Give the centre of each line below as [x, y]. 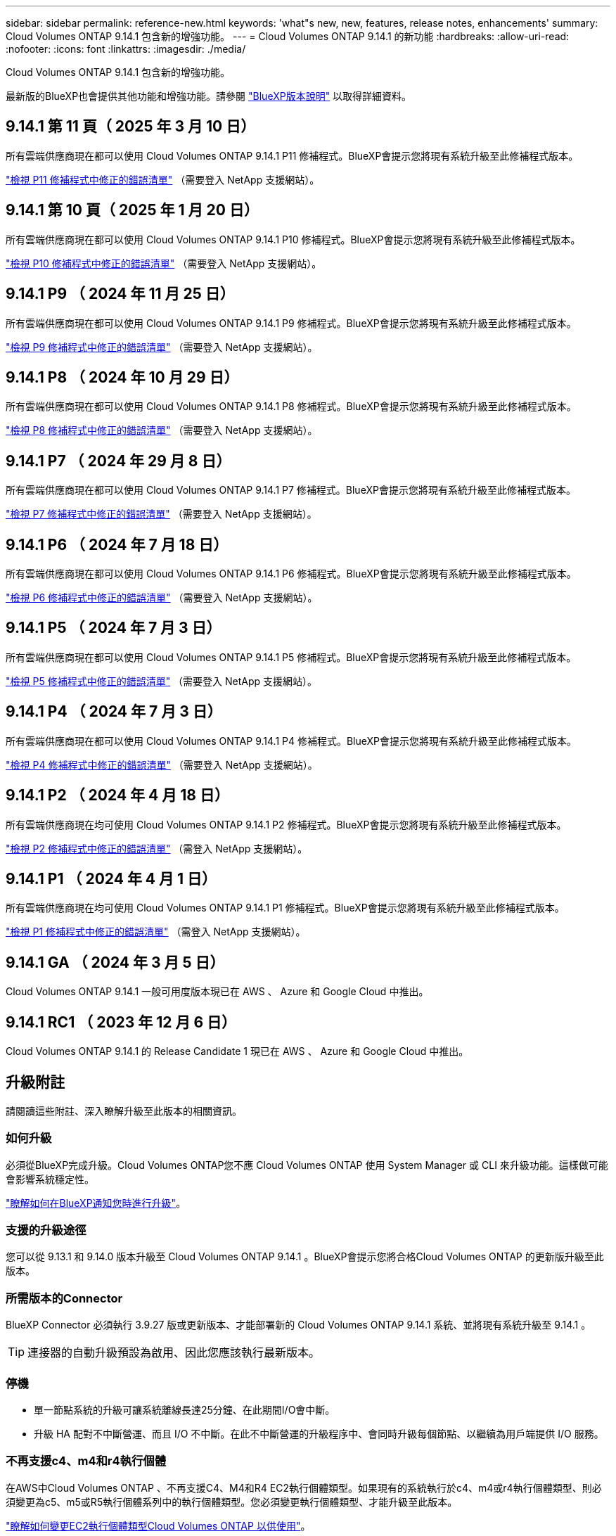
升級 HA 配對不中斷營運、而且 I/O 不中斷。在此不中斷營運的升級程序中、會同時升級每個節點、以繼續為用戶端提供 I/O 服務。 [319, 1433]
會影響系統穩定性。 [50, 1179]
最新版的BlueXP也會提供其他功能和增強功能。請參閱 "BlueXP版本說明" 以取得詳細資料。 [209, 96]
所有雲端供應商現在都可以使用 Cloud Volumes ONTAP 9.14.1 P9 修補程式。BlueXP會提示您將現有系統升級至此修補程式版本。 [291, 323]
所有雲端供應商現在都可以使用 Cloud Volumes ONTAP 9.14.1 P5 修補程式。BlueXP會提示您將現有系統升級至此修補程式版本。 [291, 657]
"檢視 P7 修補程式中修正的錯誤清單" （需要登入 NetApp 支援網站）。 [161, 514]
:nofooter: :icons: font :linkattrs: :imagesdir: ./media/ [126, 49]
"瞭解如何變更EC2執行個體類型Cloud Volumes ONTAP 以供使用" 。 [158, 1525]
